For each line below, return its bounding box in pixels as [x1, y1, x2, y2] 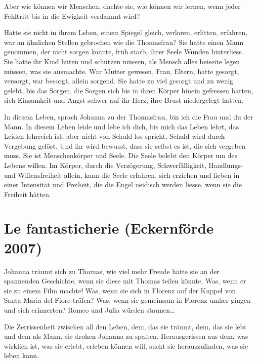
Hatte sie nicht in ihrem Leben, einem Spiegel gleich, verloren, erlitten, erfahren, [4, 27, 248, 38]
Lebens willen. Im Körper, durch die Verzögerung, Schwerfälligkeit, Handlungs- [4, 160, 243, 170]
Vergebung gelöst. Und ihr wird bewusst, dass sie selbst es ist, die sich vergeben [4, 140, 246, 151]
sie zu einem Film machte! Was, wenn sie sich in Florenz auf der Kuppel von [4, 285, 236, 295]
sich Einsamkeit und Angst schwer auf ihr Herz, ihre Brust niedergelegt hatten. [4, 95, 244, 105]
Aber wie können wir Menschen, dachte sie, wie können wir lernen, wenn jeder [4, 1, 241, 11]
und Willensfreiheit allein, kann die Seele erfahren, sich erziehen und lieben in [4, 169, 240, 180]
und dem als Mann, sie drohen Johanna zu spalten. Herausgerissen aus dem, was [4, 331, 248, 341]
